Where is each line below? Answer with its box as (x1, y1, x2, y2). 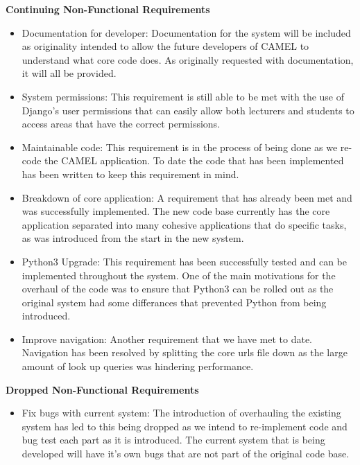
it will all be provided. (22, 66, 117, 80)
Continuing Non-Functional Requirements (6, 2, 210, 16)
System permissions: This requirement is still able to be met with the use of (22, 89, 345, 103)
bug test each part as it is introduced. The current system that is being (22, 432, 325, 447)
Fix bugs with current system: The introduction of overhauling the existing (22, 405, 341, 420)
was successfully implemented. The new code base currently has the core (22, 204, 330, 218)
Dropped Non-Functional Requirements (6, 382, 199, 396)
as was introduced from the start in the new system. (22, 231, 244, 245)
